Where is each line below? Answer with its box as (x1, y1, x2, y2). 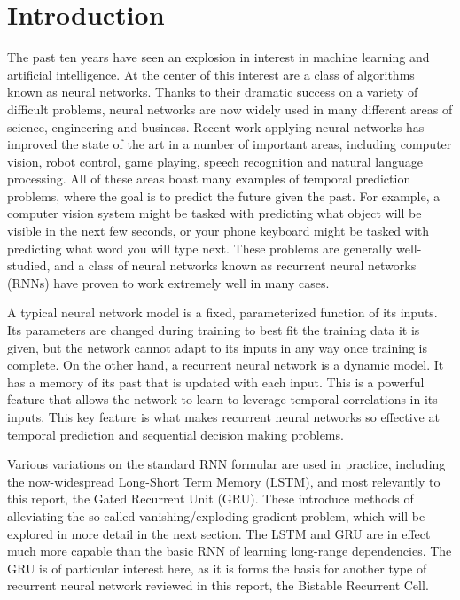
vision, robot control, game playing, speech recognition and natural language (7, 152, 423, 170)
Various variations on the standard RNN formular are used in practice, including (7, 455, 446, 473)
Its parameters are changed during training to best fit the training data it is (7, 321, 420, 339)
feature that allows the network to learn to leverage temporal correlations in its (7, 390, 438, 409)
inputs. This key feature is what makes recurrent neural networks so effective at (7, 408, 440, 425)
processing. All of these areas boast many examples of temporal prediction (7, 169, 411, 188)
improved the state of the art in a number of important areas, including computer (7, 135, 452, 153)
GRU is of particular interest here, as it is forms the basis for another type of (7, 558, 427, 577)
